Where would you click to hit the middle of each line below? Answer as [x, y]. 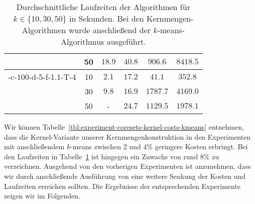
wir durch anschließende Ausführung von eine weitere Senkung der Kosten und [125, 176]
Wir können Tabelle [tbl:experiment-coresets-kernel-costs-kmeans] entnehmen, [124, 127]
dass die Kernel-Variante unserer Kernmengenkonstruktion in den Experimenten [127, 136]
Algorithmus [83, 41]
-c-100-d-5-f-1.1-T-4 [42, 77]
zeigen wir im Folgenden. [42, 196]
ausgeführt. [126, 41]
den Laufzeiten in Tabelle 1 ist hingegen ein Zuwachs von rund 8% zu [112, 156]
